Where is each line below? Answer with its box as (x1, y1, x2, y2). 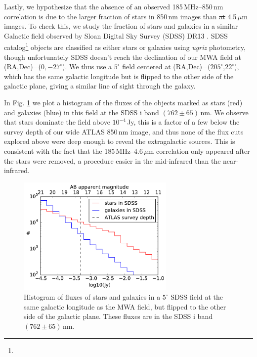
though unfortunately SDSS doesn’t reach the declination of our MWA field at (4, 51, 241, 62)
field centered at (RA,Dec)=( (122, 61, 211, 72)
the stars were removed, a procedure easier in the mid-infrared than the (4, 155, 221, 166)
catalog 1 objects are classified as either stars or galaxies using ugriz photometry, (4, 41, 246, 52)
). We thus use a (62, 61, 112, 72)
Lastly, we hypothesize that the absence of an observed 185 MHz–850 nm (4, 1, 223, 11)
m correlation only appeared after (148, 145, 250, 156)
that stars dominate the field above (4, 117, 110, 127)
